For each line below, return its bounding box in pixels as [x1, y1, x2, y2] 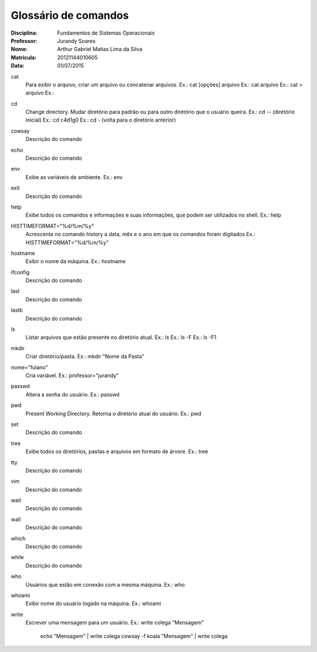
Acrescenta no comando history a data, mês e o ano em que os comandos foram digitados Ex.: [25, 231, 255, 238]
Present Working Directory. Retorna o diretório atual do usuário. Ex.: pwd [25, 410, 202, 417]
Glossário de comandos [11, 9, 129, 22]
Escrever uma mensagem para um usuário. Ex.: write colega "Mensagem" [25, 619, 204, 626]
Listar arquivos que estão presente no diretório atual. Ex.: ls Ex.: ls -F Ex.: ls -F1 [25, 334, 217, 341]
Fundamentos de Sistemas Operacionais [57, 29, 155, 36]
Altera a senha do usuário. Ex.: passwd [25, 391, 120, 398]
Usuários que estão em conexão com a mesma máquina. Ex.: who [25, 581, 185, 588]
